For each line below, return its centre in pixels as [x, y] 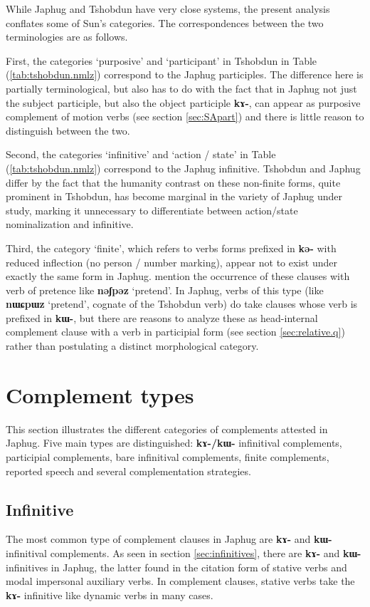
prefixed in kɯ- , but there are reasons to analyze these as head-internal [162, 317]
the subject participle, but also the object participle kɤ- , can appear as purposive [183, 102]
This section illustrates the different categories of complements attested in [167, 429]
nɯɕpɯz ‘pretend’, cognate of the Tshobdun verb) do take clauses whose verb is [182, 304]
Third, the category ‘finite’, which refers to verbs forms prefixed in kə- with [171, 248]
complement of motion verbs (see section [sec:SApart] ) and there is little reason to [185, 116]
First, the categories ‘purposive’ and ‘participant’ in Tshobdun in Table [162, 60]
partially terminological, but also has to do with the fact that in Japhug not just [181, 88]
